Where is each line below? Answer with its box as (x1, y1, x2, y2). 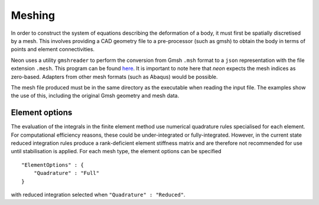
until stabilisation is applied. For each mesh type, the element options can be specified (11, 148, 222, 155)
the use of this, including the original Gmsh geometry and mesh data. (11, 92, 180, 100)
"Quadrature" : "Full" (33, 170, 100, 177)
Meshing (11, 9, 56, 22)
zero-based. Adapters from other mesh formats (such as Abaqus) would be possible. (11, 73, 218, 80)
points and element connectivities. (11, 46, 95, 53)
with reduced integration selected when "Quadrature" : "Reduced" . (11, 191, 185, 198)
